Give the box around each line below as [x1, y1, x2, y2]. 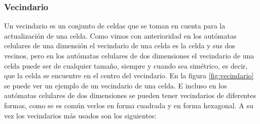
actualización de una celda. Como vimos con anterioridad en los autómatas [4, 30, 237, 41]
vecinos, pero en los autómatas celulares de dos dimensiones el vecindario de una [4, 50, 254, 60]
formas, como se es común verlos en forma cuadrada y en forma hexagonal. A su [4, 100, 253, 110]
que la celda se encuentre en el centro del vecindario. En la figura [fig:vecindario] [4, 70, 254, 81]
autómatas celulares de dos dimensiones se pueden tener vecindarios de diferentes [4, 90, 256, 101]
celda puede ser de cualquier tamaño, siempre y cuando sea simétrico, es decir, [4, 60, 248, 71]
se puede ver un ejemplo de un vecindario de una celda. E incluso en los [4, 80, 227, 90]
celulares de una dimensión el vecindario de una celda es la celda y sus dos [4, 40, 235, 51]
